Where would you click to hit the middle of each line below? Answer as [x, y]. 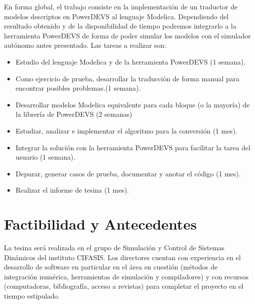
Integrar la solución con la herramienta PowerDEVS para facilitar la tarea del [133, 147]
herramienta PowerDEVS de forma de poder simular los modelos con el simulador [127, 35]
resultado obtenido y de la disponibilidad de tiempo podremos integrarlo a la [120, 26]
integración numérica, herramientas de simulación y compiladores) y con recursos [127, 276]
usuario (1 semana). [45, 157]
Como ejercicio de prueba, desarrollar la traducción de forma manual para [127, 78]
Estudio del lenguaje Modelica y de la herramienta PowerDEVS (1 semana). [130, 61]
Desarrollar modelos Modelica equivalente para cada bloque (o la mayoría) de [133, 104]
